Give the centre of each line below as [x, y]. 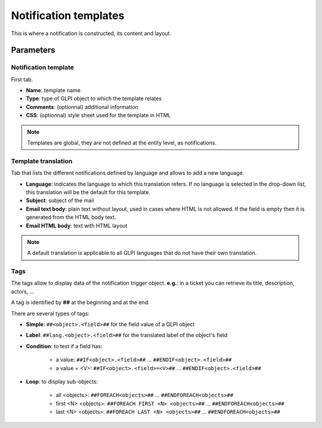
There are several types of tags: [50, 313]
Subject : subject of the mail [60, 201]
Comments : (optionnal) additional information [82, 107]
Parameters [33, 50]
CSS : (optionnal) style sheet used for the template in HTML [98, 115]
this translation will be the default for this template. [88, 192]
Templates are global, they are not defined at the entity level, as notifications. [122, 143]
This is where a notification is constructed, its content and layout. [91, 33]
